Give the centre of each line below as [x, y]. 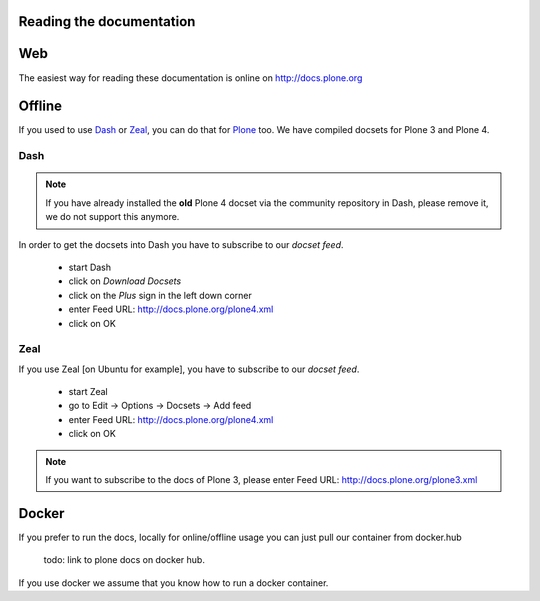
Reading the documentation [107, 21]
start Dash [90, 267]
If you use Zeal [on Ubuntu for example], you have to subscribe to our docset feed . [189, 369]
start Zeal [88, 392]
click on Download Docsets [125, 281]
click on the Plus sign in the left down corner [160, 295]
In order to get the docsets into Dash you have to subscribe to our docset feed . [181, 244]
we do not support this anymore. [112, 217]
